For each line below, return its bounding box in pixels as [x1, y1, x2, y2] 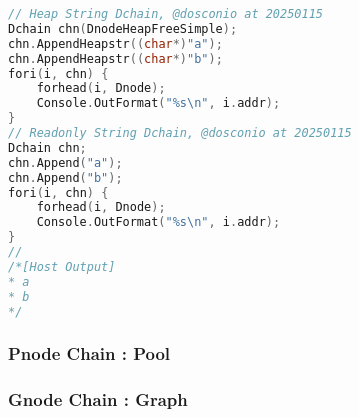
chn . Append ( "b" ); [8, 170, 123, 185]
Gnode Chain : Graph [8, 387, 188, 412]
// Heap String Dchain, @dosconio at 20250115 [8, 7, 323, 21]
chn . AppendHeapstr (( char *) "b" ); [8, 51, 223, 66]
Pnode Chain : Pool [8, 341, 171, 366]
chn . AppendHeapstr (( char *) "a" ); [8, 36, 223, 51]
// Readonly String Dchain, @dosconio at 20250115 [8, 126, 352, 140]
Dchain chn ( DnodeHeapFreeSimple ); [8, 21, 238, 36]
